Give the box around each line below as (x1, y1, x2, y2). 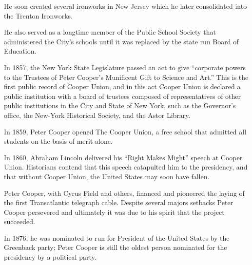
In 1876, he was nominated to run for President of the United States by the (4, 232, 230, 243)
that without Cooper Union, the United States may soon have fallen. (4, 171, 210, 181)
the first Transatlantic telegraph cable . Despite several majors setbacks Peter (4, 197, 233, 208)
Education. (4, 46, 37, 56)
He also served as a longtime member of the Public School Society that (4, 27, 216, 37)
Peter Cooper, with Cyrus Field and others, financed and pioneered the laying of (4, 188, 245, 198)
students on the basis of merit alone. (4, 136, 113, 146)
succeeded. (4, 216, 35, 227)
